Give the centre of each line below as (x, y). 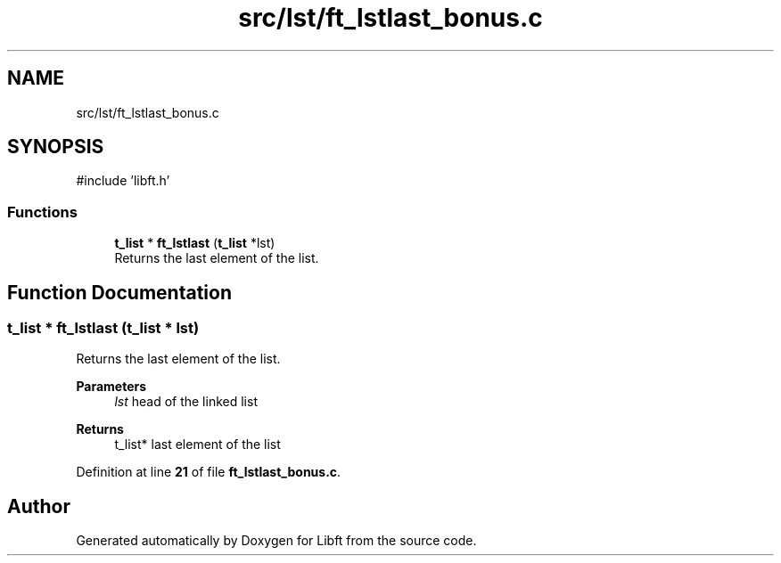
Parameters (111, 387)
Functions (42, 212)
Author (39, 506)
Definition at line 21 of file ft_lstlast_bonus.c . (209, 472)
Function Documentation (119, 292)
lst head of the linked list (186, 402)
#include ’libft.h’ (123, 181)
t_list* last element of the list (197, 445)
